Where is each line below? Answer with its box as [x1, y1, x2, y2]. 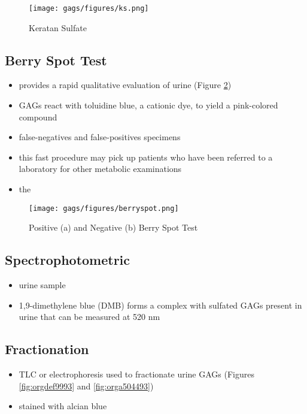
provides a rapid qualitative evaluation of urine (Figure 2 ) [19, 78, 232, 91]
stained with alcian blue [19, 400, 107, 412]
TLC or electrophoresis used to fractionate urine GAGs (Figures [19, 368, 254, 380]
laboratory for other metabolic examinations [19, 162, 182, 175]
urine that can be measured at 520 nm [19, 310, 160, 323]
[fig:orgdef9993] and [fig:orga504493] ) [19, 379, 154, 392]
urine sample [19, 279, 66, 291]
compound [19, 110, 57, 123]
